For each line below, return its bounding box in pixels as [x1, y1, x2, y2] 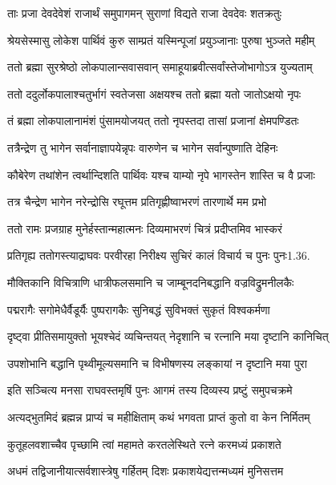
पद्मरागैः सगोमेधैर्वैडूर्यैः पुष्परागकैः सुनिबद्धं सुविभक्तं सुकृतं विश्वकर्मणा [7, 301, 270, 317]
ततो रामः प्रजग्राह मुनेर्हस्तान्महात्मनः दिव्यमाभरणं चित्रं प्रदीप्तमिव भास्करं [7, 220, 282, 236]
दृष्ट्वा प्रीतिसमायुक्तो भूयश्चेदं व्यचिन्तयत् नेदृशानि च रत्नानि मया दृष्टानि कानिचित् [7, 328, 329, 345]
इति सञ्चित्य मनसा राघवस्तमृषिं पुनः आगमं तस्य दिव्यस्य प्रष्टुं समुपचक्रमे [7, 382, 293, 398]
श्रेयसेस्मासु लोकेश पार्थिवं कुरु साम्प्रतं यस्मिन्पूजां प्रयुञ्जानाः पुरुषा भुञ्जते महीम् [7, 31, 315, 48]
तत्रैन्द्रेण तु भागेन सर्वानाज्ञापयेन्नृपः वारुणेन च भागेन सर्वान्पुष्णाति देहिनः [7, 139, 278, 156]
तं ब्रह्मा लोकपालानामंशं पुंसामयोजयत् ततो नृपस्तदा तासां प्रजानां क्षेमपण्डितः [7, 112, 299, 129]
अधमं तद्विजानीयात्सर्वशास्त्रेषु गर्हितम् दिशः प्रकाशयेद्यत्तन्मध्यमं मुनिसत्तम [7, 463, 284, 479]
